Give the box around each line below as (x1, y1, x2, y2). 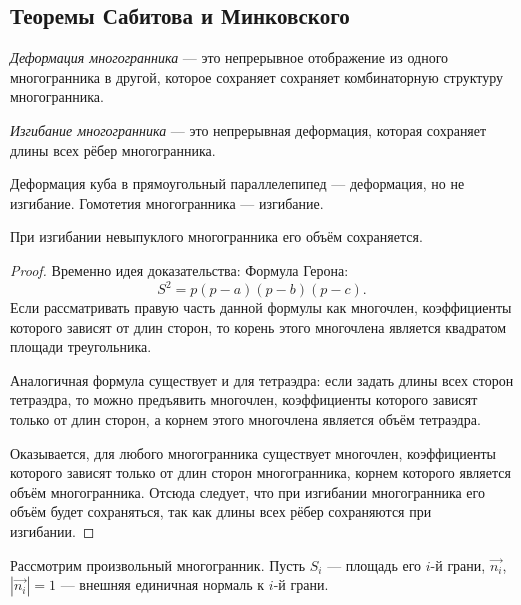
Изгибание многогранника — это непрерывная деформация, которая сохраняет (10, 119, 487, 140)
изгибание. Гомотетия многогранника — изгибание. (10, 192, 324, 213)
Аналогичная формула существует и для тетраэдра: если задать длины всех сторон (10, 369, 514, 390)
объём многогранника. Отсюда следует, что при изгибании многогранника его (10, 481, 485, 502)
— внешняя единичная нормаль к (60, 574, 265, 595)
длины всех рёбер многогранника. (10, 139, 216, 160)
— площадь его (327, 554, 422, 575)
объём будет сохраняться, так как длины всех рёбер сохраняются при (10, 501, 432, 522)
